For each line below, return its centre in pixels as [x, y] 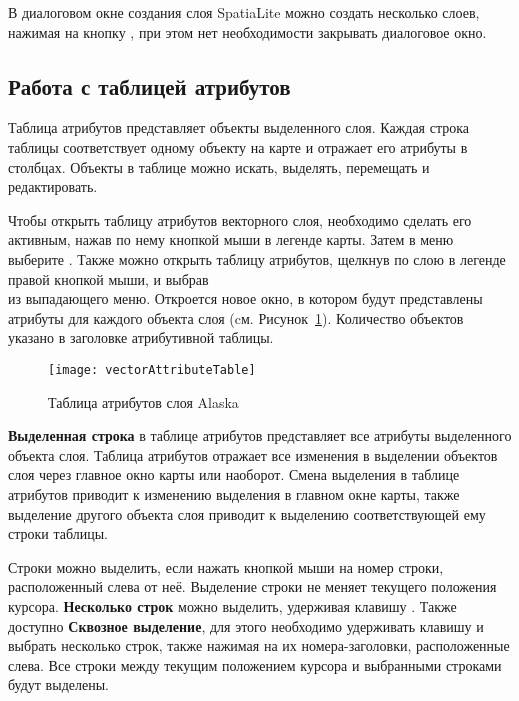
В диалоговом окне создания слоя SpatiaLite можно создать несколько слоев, [244, 12]
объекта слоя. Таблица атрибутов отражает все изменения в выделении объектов [253, 454]
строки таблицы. [58, 533]
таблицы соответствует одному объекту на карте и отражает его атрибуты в [238, 146]
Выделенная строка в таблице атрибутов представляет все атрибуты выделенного [260, 435]
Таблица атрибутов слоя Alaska [143, 401]
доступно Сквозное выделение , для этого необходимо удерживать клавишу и [246, 625]
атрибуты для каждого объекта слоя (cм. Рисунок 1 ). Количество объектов [236, 317]
